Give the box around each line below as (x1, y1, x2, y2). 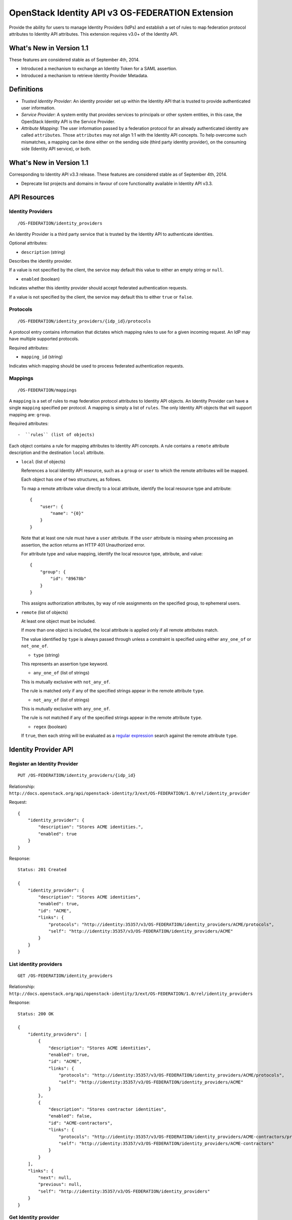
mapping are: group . (9, 411, 51, 417)
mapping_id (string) (21, 354, 63, 360)
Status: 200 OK (18, 1011, 54, 1017)
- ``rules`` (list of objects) (18, 432, 95, 438)
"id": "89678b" (50, 576, 87, 582)
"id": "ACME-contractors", (48, 1120, 113, 1126)
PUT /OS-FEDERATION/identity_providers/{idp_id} (18, 773, 136, 778)
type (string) (33, 652, 60, 658)
